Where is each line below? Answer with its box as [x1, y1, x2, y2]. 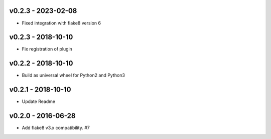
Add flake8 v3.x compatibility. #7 [22, 125, 90, 131]
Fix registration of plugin [22, 46, 73, 52]
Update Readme [22, 98, 55, 104]
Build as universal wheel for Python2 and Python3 [22, 72, 125, 78]
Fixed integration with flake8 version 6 [22, 20, 101, 26]
